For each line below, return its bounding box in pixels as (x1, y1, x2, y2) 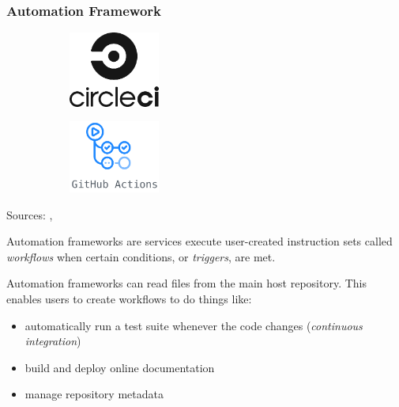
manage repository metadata (24, 386, 164, 402)
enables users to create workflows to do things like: (6, 290, 252, 306)
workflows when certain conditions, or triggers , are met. (6, 248, 276, 264)
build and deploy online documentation (24, 359, 215, 375)
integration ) (24, 333, 81, 349)
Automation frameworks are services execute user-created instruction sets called (6, 233, 393, 249)
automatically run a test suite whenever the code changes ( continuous (24, 317, 363, 333)
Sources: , (6, 206, 53, 223)
